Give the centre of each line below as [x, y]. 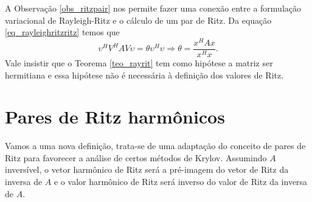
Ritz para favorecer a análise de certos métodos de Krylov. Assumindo [136, 157]
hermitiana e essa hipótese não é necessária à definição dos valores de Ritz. [144, 75]
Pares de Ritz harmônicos [115, 117]
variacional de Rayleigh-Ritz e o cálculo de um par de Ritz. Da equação [138, 20]
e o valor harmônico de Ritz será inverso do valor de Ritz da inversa [181, 182]
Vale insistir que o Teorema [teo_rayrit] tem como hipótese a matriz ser [139, 62]
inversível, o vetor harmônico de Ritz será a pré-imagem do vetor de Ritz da [147, 169]
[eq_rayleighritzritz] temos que [62, 32]
